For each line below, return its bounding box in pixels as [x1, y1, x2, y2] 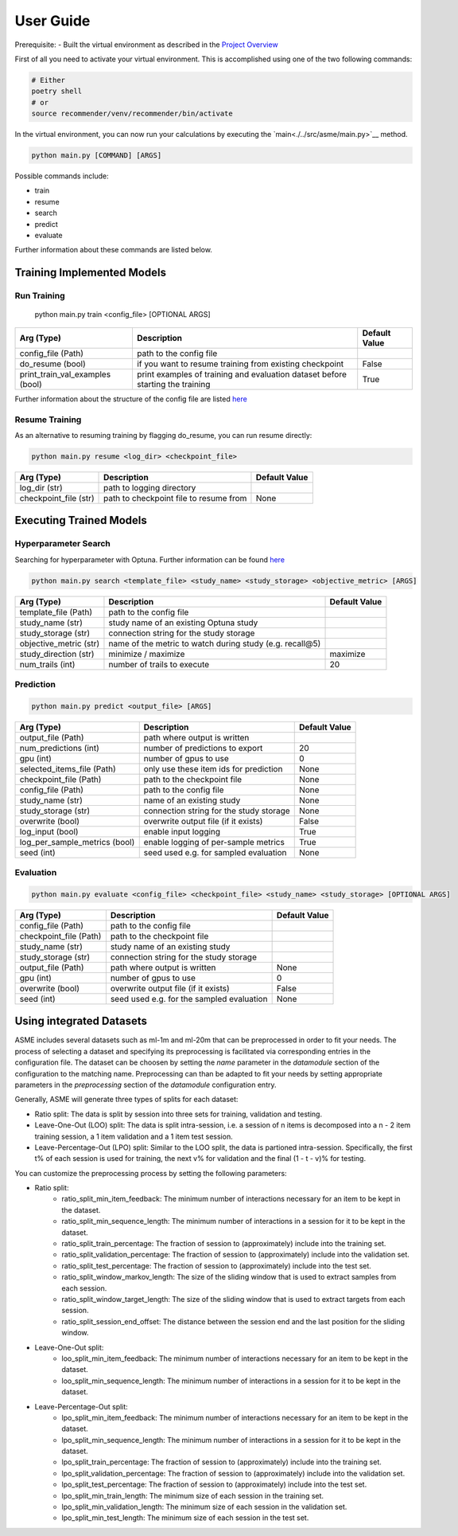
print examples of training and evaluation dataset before [136, 369, 347, 380]
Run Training [14, 291, 65, 302]
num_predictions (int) [19, 742, 99, 753]
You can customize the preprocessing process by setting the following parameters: [14, 1168, 287, 1178]
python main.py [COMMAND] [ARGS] [31, 151, 162, 160]
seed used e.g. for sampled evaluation [143, 846, 287, 858]
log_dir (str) [19, 482, 63, 493]
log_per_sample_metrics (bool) [19, 836, 135, 847]
